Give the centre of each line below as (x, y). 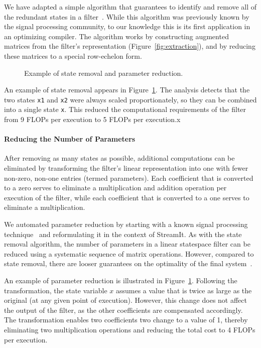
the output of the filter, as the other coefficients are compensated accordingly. (123, 310)
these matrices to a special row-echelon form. (73, 55)
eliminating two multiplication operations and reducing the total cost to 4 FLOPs (130, 329)
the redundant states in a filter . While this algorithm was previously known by (127, 16)
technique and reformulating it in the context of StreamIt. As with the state (123, 234)
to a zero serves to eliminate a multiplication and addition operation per (115, 188)
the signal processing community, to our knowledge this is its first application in (127, 26)
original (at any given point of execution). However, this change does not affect (125, 300)
